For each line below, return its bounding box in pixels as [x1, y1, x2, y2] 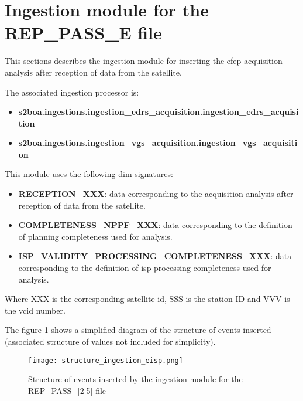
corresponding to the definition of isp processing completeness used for [18, 261, 271, 274]
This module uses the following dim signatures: [5, 168, 173, 180]
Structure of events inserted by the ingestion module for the [28, 373, 243, 385]
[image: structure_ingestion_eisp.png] [28, 356, 183, 365]
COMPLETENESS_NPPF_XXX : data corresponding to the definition [18, 219, 292, 231]
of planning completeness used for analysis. [18, 230, 173, 242]
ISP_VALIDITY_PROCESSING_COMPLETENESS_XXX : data [18, 250, 292, 262]
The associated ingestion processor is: [5, 86, 139, 98]
